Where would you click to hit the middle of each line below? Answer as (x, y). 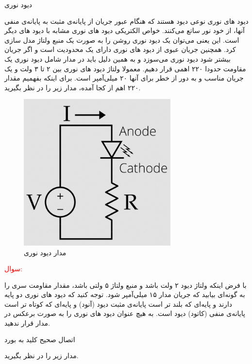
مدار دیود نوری (45, 252)
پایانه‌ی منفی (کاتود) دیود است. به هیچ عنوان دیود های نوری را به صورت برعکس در (125, 313)
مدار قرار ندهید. (27, 323)
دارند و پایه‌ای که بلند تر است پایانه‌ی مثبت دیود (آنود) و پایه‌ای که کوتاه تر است (118, 304)
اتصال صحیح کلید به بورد (40, 339)
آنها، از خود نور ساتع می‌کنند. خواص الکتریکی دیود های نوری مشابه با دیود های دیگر (125, 30)
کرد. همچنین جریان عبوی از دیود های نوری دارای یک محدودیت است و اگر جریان (120, 49)
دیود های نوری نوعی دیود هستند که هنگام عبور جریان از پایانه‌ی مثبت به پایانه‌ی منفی (126, 21)
